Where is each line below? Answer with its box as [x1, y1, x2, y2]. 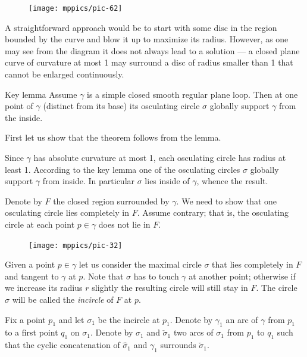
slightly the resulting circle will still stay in [92, 281, 248, 294]
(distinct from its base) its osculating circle [43, 100, 200, 112]
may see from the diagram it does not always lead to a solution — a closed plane [5, 44, 300, 57]
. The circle [256, 281, 297, 294]
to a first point [5, 326, 58, 339]
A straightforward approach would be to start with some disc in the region [5, 21, 277, 33]
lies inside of [145, 175, 190, 187]
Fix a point [5, 313, 46, 325]
